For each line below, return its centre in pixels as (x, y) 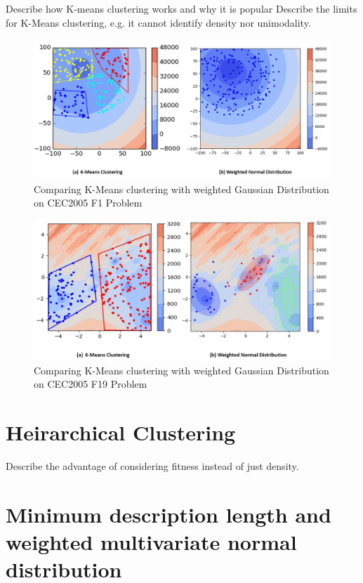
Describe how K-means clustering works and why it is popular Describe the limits (181, 8)
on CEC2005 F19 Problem (91, 384)
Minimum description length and (169, 514)
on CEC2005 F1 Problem (88, 203)
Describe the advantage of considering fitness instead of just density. (152, 466)
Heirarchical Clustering (121, 432)
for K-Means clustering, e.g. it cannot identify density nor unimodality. (158, 22)
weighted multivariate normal (151, 542)
